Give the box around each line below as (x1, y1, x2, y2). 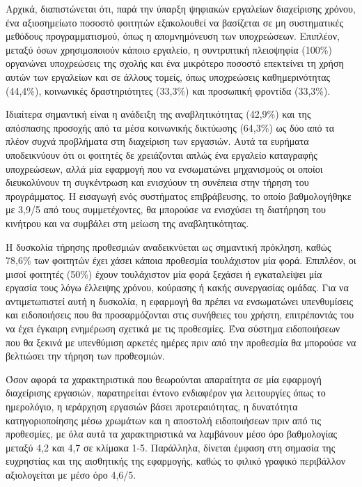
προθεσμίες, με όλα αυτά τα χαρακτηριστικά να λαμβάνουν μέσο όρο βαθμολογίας (6, 426, 338, 441)
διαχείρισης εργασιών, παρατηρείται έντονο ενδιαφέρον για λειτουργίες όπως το (6, 385, 326, 400)
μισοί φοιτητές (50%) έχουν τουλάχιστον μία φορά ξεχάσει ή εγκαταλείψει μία (6, 266, 322, 281)
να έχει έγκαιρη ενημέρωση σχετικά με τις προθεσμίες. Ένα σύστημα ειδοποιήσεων (6, 321, 340, 336)
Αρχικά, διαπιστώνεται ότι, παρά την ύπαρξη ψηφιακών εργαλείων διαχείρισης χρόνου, (6, 1, 356, 15)
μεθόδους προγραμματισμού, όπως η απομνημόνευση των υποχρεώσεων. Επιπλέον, (6, 29, 340, 43)
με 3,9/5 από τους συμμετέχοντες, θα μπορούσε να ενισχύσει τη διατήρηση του (6, 202, 326, 217)
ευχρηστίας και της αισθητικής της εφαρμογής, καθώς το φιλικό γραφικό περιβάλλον (6, 454, 346, 468)
